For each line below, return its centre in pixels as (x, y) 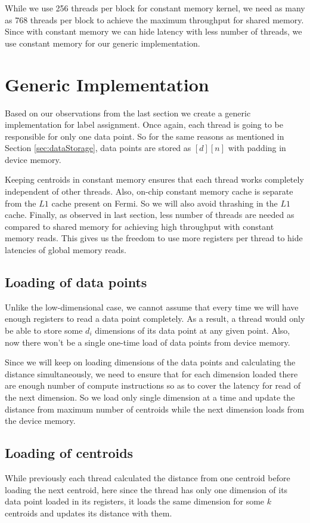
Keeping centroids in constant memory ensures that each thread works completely (154, 179)
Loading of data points (76, 282)
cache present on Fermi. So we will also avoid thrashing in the (165, 203)
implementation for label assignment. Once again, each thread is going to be (144, 124)
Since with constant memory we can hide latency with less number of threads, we (154, 31)
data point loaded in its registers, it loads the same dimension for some (135, 501)
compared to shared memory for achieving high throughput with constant (139, 226)
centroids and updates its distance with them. (89, 513)
